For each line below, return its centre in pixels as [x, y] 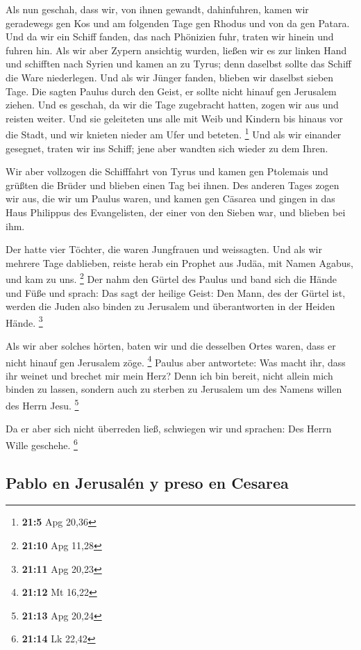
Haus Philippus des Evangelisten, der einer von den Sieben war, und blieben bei [176, 212]
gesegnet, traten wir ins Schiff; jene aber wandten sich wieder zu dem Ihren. [167, 148]
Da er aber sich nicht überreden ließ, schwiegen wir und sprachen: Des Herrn [169, 429]
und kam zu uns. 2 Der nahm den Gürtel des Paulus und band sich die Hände [171, 278]
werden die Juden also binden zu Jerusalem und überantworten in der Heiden [170, 306]
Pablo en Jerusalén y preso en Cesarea [147, 482]
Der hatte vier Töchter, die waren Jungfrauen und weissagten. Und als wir [164, 249]
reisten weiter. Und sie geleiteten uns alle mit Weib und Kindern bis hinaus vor [174, 118]
